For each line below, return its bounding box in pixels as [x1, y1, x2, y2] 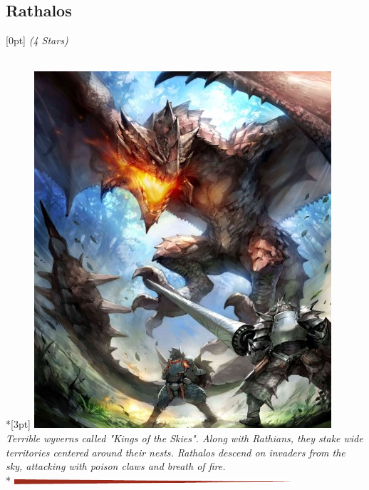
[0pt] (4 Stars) [6, 33, 68, 48]
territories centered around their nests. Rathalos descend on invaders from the [6, 444, 345, 459]
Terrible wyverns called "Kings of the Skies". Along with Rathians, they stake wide [6, 430, 363, 445]
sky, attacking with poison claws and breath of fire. [6, 459, 226, 474]
